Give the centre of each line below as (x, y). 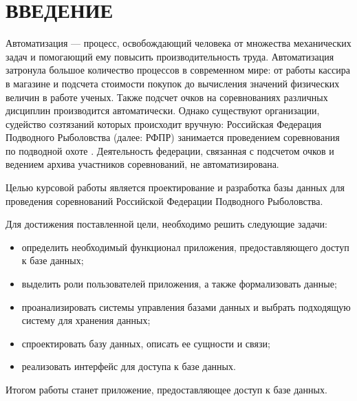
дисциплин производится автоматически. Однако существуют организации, (163, 110)
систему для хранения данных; (86, 320)
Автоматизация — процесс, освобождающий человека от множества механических (178, 43)
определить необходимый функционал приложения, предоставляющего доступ (185, 247)
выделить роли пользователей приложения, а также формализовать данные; (179, 284)
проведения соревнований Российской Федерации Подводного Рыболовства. (164, 200)
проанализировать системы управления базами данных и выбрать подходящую (186, 306)
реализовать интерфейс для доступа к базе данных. (129, 366)
